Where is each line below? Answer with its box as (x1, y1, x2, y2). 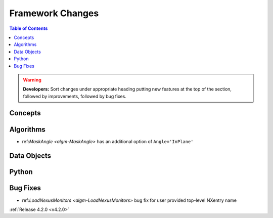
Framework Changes (9, 8, 99, 19)
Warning (23, 76, 41, 83)
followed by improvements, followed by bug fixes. (23, 93, 126, 99)
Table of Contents (9, 25, 48, 31)
